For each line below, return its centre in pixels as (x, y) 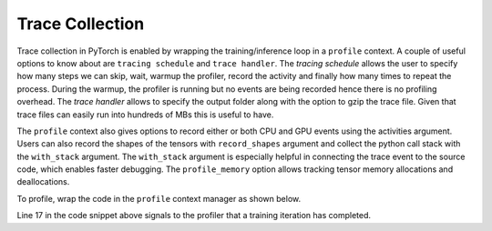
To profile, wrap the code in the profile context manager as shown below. (159, 198)
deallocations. (43, 182)
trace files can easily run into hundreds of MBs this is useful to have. (145, 115)
